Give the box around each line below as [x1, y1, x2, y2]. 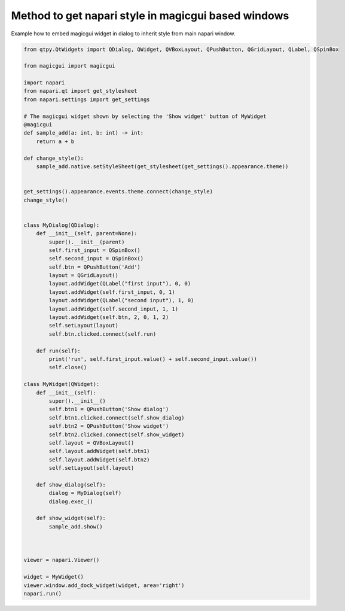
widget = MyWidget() [23, 573, 84, 580]
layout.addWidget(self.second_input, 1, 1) [48, 305, 179, 312]
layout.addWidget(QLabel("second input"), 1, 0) [48, 297, 194, 304]
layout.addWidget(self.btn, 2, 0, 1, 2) [48, 314, 169, 321]
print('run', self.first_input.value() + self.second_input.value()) [48, 355, 257, 362]
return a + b [36, 138, 75, 145]
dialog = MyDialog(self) [48, 490, 122, 497]
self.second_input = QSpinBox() [48, 255, 144, 262]
